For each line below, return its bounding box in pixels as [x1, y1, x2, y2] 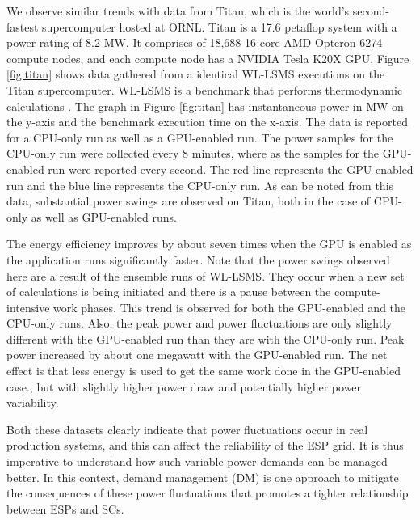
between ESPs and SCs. [6, 500, 124, 517]
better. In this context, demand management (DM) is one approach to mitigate [6, 468, 399, 485]
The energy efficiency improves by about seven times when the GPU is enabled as [6, 235, 412, 252]
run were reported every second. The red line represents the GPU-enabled [48, 160, 414, 177]
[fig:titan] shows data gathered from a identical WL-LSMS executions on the [6, 66, 385, 82]
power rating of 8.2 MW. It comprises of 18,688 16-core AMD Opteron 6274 [6, 34, 383, 51]
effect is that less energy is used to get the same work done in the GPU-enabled [6, 362, 401, 379]
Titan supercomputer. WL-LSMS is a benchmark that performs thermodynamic [6, 81, 403, 98]
